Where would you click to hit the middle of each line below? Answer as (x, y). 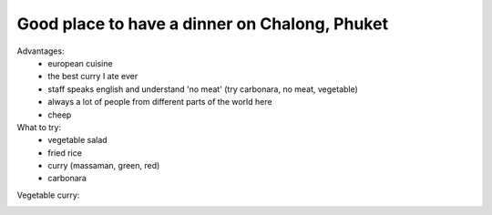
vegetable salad (78, 140)
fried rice (65, 153)
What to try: (39, 127)
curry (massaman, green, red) (104, 166)
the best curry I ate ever (93, 77)
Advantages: (41, 51)
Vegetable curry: (48, 195)
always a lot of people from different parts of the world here (160, 102)
